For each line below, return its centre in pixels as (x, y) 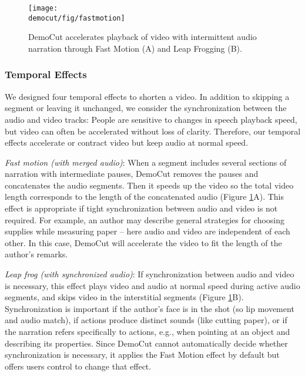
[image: (43, 8)
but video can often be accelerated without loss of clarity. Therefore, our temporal (153, 131)
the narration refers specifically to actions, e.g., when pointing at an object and (148, 331)
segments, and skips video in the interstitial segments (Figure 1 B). (124, 297)
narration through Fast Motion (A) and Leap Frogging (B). (135, 48)
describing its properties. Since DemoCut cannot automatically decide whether (146, 343)
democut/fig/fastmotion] (77, 18)
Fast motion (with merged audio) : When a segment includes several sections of (146, 162)
